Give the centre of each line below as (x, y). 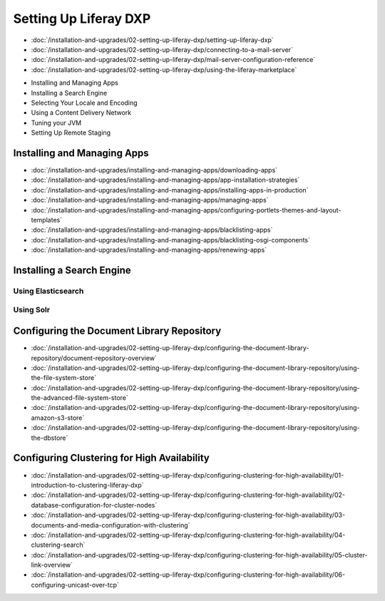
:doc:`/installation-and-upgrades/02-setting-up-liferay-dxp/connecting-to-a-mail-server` (162, 49)
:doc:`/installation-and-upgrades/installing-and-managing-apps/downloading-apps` (154, 170)
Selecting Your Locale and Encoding (84, 103)
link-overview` (52, 565)
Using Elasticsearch (48, 291)
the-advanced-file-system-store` (79, 398)
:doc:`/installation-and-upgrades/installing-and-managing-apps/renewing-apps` (149, 250)
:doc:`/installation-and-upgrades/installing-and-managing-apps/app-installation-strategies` (165, 180)
